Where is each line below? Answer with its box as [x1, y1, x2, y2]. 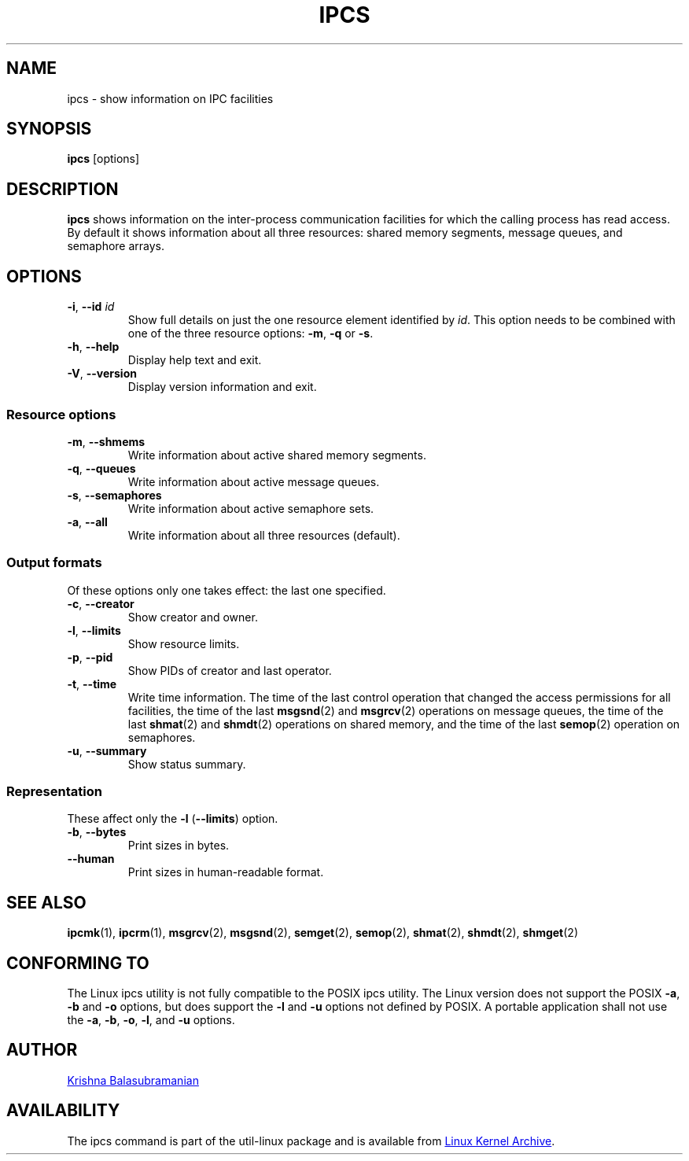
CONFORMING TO [6, 953, 149, 973]
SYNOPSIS [6, 119, 92, 139]
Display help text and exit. [127, 353, 262, 367]
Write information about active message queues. [127, 474, 380, 488]
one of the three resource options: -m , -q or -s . [127, 326, 374, 341]
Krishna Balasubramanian [67, 1073, 199, 1087]
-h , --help [67, 340, 120, 354]
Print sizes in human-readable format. [127, 865, 324, 879]
